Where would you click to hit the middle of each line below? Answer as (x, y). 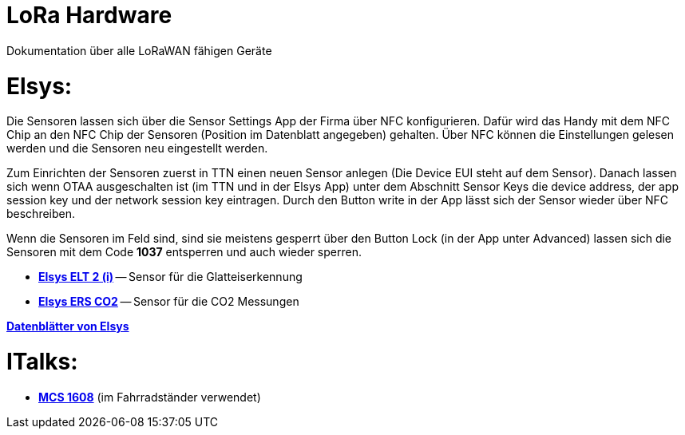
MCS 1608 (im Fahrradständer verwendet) (150, 397)
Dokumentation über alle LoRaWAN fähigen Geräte (139, 50)
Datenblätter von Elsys (68, 326)
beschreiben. (41, 214)
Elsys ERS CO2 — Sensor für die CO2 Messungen (169, 302)
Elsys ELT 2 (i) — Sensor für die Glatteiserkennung (170, 277)
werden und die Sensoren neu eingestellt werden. (137, 148)
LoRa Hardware (89, 15)
